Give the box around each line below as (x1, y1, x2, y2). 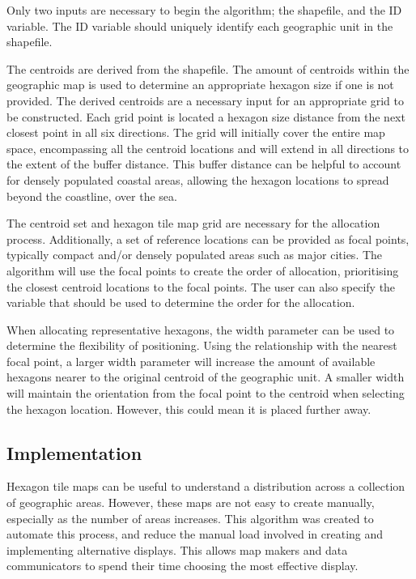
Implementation (6, 440, 142, 465)
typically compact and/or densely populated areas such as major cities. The (6, 246, 383, 263)
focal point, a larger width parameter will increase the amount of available (6, 352, 376, 369)
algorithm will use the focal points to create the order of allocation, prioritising (6, 262, 399, 279)
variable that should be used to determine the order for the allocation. (6, 294, 355, 311)
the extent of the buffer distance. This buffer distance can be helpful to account (6, 155, 401, 172)
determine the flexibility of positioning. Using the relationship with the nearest (6, 337, 397, 354)
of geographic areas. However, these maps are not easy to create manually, (6, 494, 375, 511)
